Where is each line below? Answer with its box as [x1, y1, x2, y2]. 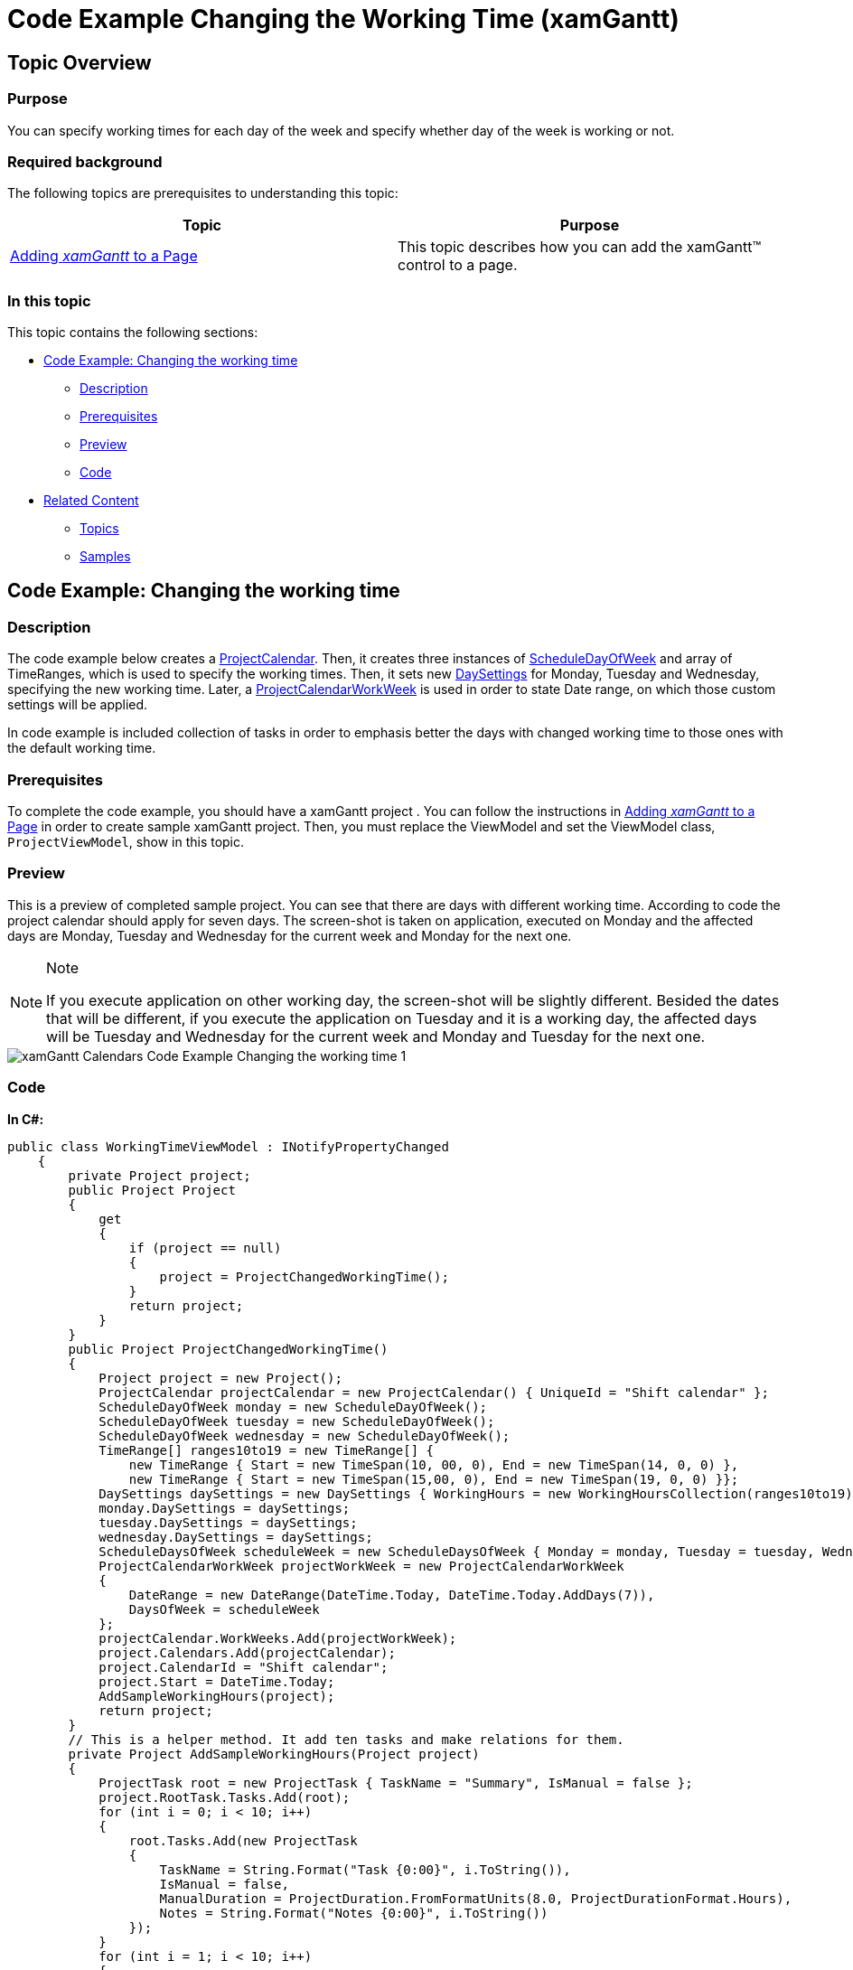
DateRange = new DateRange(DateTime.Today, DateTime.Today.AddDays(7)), [128, 1587, 655, 1602]
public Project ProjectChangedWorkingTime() [68, 1341, 389, 1356]
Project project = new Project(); [98, 1370, 342, 1385]
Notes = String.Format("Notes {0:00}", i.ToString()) [159, 1905, 548, 1920]
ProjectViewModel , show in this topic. [7, 834, 245, 850]
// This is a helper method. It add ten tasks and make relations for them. [68, 1731, 624, 1747]
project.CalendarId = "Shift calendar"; [98, 1659, 389, 1674]
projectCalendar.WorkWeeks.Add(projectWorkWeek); [98, 1630, 457, 1646]
